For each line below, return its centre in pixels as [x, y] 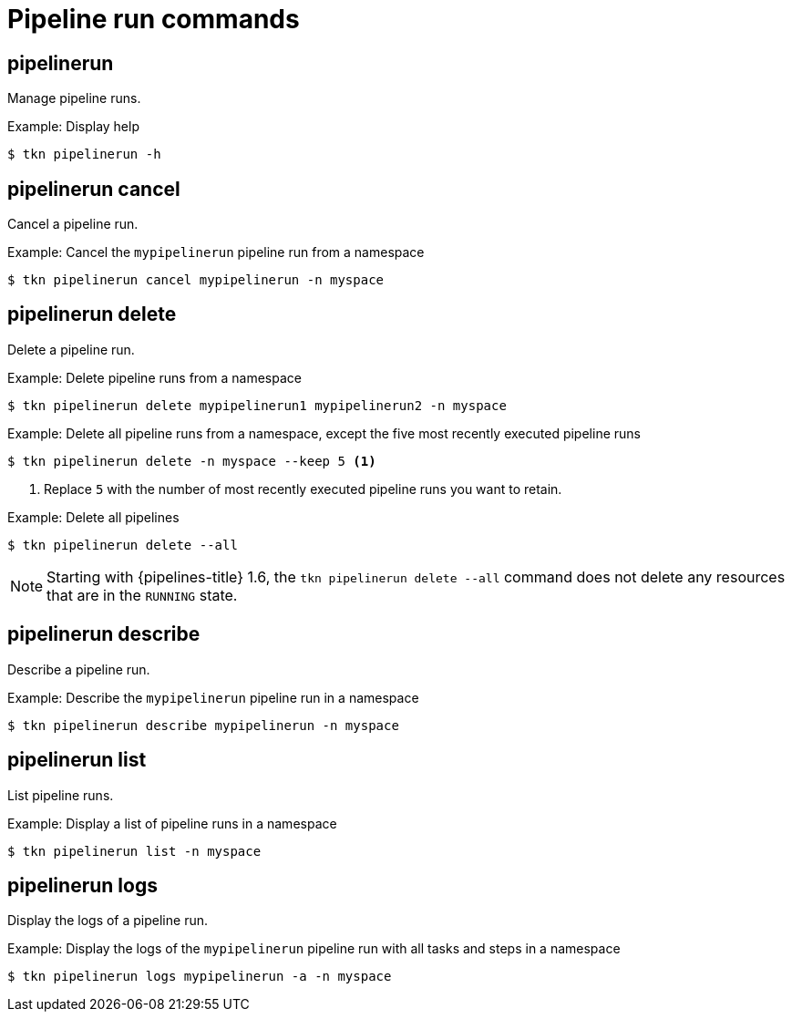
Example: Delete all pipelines [93, 517]
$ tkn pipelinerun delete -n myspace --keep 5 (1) [192, 461]
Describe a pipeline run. [79, 669]
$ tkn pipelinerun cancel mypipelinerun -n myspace [196, 280]
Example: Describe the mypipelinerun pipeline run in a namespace [213, 697]
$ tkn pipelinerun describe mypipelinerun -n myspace [203, 725]
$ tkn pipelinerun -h [84, 154]
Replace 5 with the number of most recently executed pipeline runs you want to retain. [303, 489]
